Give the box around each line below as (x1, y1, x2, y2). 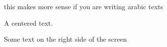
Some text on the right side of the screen (4, 34, 127, 44)
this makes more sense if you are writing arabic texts (4, 1, 164, 11)
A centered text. (4, 17, 53, 28)
